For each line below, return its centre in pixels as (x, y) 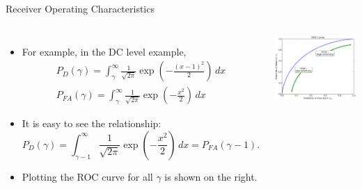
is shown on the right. (211, 176)
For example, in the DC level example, (104, 51)
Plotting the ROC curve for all (87, 176)
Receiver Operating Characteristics (80, 8)
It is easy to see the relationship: (92, 123)
